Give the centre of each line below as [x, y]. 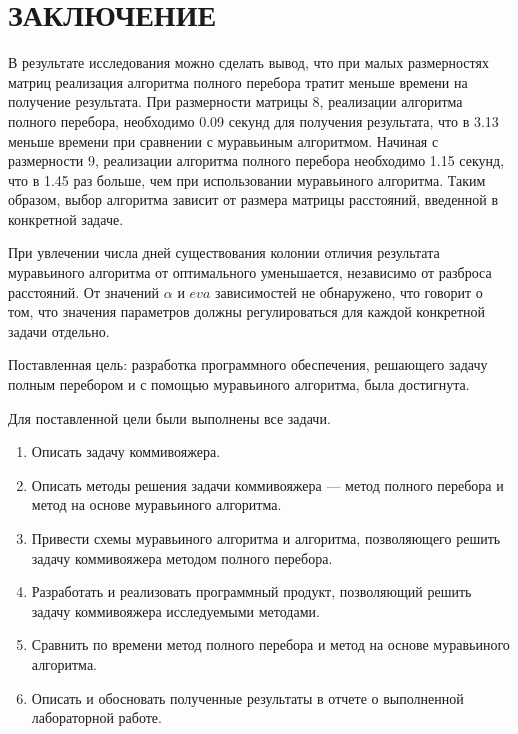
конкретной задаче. [66, 218]
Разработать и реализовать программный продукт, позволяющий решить [251, 591]
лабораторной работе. [96, 717]
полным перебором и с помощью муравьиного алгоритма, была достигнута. [239, 384]
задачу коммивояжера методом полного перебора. [182, 557]
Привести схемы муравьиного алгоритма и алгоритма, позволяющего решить [266, 538]
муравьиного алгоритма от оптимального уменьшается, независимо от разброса [250, 272]
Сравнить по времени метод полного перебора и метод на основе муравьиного [270, 644]
